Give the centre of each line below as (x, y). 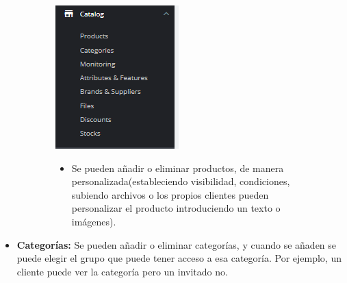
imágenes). (94, 221)
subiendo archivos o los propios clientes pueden (170, 194)
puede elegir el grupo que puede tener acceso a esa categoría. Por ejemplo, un (179, 258)
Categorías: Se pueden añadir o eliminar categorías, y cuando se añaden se (177, 244)
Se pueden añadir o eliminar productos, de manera (178, 168)
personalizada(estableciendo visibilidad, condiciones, (181, 181)
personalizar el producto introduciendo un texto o (176, 208)
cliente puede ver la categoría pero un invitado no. (122, 271)
